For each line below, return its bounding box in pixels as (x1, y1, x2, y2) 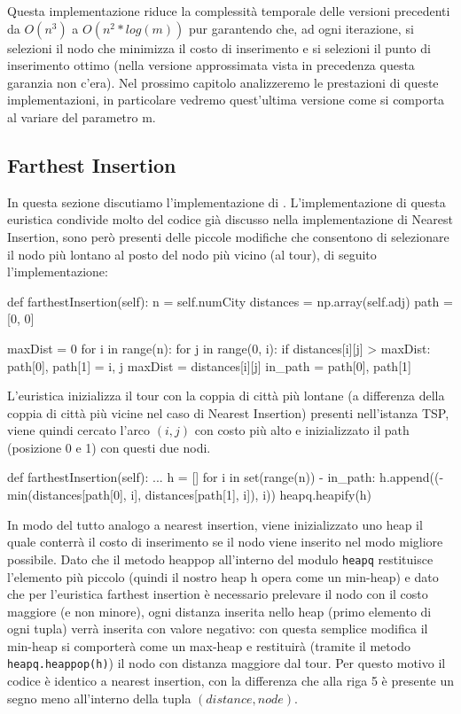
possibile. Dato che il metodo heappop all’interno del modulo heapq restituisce (7, 549, 434, 568)
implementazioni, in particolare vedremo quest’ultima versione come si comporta (7, 90, 445, 109)
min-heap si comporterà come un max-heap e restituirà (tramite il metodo (7, 636, 410, 655)
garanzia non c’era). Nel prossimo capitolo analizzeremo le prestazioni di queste (7, 73, 439, 91)
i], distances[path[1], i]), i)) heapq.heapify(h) (130, 485, 372, 504)
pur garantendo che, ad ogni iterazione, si (189, 19, 414, 37)
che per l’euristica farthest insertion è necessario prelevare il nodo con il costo (7, 585, 428, 603)
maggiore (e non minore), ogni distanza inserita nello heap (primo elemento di (7, 601, 432, 620)
